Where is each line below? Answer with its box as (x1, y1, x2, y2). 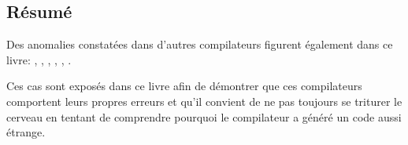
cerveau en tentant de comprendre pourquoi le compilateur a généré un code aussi (6, 108, 402, 125)
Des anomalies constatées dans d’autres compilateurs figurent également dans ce (6, 36, 393, 53)
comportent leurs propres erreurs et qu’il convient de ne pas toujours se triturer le (6, 92, 402, 109)
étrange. (6, 124, 46, 140)
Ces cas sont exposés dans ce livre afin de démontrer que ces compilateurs (6, 78, 362, 94)
